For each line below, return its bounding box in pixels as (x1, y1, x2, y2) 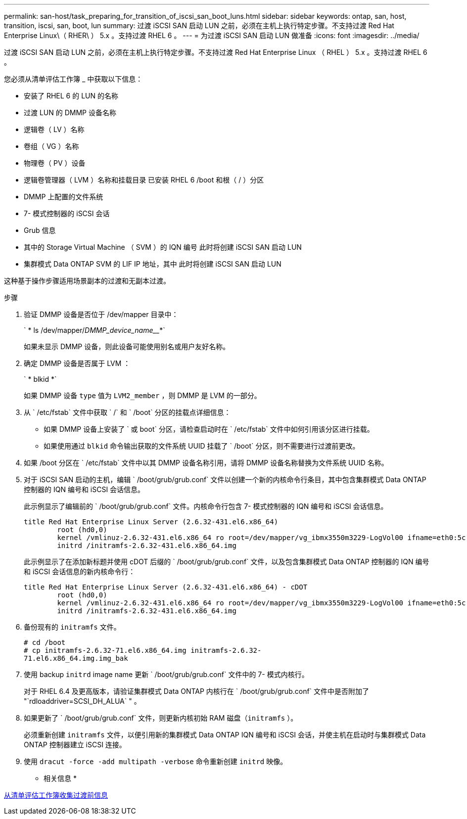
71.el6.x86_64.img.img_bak (24, 654, 128, 662)
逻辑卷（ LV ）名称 (24, 125, 85, 134)
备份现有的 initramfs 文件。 (24, 623, 121, 631)
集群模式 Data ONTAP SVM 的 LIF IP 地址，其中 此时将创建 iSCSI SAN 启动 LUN (24, 260, 281, 268)
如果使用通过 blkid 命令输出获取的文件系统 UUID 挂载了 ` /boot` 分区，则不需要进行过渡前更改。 (44, 442, 360, 450)
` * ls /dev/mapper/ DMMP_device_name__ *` (24, 326, 165, 334)
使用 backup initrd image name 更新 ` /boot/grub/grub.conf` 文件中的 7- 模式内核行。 (24, 670, 309, 679)
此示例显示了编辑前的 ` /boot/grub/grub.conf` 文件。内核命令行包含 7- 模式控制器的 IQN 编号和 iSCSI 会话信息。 (24, 502, 388, 510)
